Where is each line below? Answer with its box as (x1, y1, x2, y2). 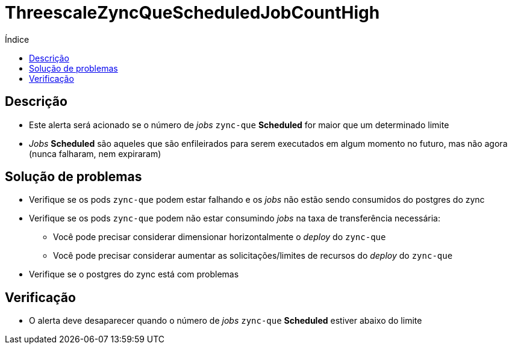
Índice (5, 34, 30, 45)
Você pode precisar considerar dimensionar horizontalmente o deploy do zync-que (53, 232, 386, 242)
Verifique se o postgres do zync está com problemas (29, 269, 239, 280)
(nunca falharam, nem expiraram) (29, 148, 161, 159)
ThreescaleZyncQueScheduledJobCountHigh (5, 2, 380, 23)
